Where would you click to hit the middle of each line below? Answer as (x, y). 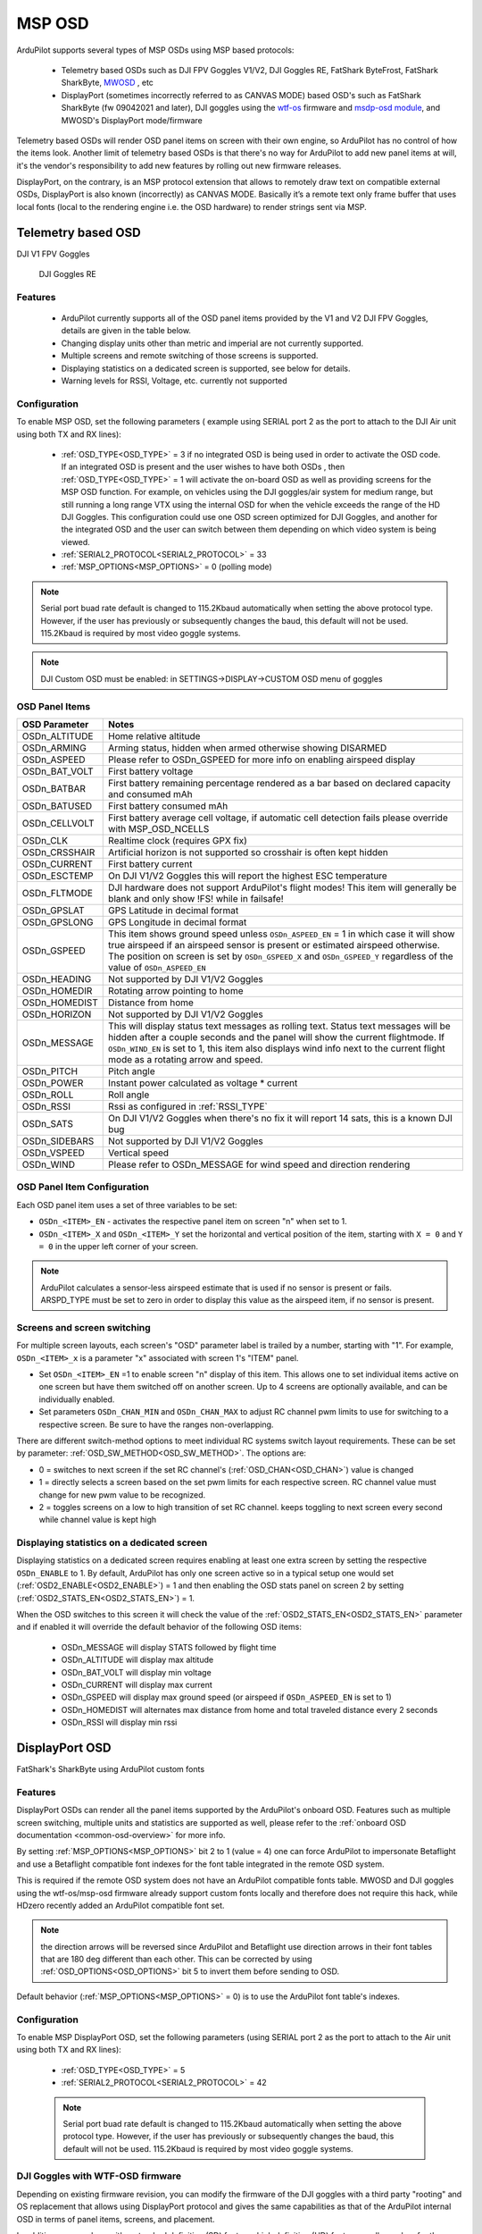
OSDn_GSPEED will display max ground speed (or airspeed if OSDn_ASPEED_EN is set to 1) (226, 1697)
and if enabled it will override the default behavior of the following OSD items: (159, 1627)
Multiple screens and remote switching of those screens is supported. (190, 356)
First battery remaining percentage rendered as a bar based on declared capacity (279, 783)
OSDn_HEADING (57, 978)
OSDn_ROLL (48, 1095)
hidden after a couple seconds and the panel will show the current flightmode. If (277, 1037)
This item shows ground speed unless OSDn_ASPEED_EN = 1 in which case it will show (282, 934)
